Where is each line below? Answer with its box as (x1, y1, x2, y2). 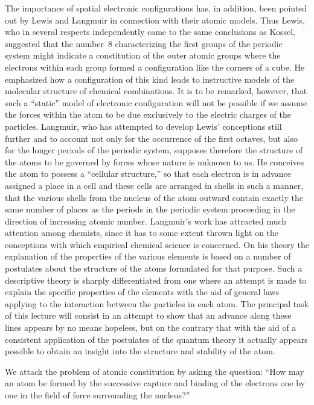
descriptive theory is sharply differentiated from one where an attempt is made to (5, 273, 307, 286)
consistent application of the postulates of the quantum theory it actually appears (5, 333, 308, 345)
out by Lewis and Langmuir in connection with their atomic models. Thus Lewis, (5, 13, 305, 26)
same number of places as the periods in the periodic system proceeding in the (5, 203, 295, 215)
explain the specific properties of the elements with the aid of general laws (5, 285, 280, 298)
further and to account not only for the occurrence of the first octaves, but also (5, 132, 298, 144)
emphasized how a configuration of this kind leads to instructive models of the (5, 72, 295, 85)
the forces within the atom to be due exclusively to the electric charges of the (5, 108, 291, 121)
